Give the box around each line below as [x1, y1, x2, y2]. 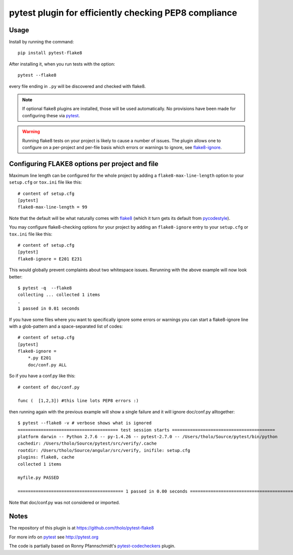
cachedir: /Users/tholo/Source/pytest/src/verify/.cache [18, 441, 157, 447]
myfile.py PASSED [18, 475, 59, 481]
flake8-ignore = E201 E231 [18, 256, 83, 261]
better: [9, 274, 23, 279]
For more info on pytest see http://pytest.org [9, 534, 99, 540]
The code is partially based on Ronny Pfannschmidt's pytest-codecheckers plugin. [9, 543, 176, 549]
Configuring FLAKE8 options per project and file [9, 159, 159, 168]
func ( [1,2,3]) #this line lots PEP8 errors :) [18, 398, 139, 404]
